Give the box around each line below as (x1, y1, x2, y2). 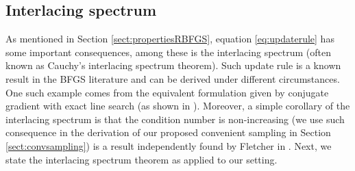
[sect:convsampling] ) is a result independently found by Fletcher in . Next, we (5, 138, 332, 153)
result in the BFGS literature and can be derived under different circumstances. (5, 71, 340, 85)
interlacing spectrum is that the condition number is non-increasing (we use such (5, 111, 345, 126)
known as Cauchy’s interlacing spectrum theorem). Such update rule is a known (5, 58, 341, 73)
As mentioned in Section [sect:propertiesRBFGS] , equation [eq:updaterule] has (5, 31, 334, 46)
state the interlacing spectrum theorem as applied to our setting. (5, 152, 278, 166)
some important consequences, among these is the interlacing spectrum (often (5, 44, 331, 59)
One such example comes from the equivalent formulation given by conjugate (5, 85, 329, 99)
